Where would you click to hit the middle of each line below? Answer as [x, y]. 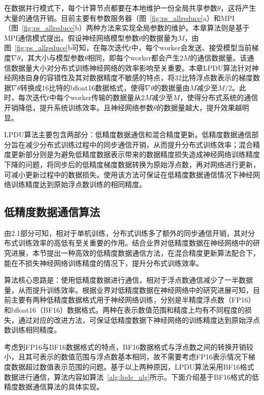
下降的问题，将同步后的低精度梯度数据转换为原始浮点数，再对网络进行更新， [132, 164]
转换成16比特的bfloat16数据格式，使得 [83, 87]
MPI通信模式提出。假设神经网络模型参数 [72, 37]
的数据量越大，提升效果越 [199, 107]
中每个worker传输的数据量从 [95, 97]
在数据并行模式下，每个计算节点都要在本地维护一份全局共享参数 [111, 8]
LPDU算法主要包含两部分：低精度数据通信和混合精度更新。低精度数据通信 [128, 134]
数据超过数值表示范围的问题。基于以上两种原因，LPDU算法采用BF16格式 [133, 367]
